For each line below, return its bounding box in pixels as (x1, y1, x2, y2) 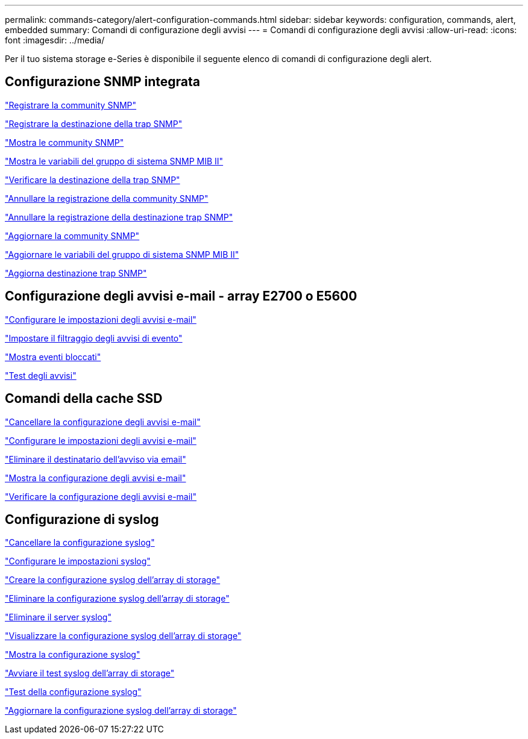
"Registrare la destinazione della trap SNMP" (5, 118, 183, 129)
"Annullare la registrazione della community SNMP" (5, 193, 209, 204)
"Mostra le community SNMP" (5, 137, 124, 148)
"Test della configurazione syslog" (5, 687, 142, 697)
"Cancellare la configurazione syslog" (5, 537, 155, 548)
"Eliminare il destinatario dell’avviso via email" (5, 454, 186, 464)
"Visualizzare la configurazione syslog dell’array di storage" (5, 631, 242, 641)
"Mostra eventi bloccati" (5, 351, 101, 362)
